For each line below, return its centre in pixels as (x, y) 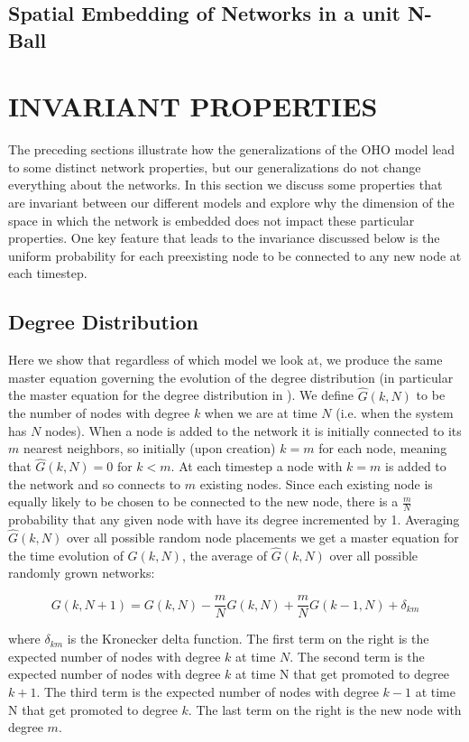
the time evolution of (66, 555)
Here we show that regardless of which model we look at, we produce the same (225, 360)
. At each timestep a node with (257, 466)
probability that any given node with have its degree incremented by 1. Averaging (234, 519)
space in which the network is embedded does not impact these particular (212, 220)
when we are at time (261, 413)
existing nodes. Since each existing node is (316, 483)
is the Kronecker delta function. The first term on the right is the (248, 639)
